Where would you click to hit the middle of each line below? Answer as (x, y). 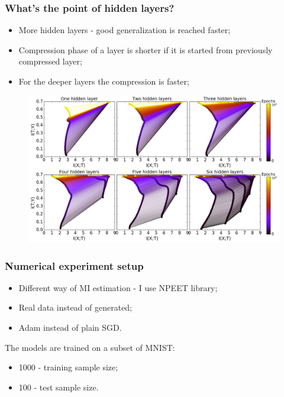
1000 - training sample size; (68, 367)
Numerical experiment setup (74, 265)
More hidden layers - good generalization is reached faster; (125, 30)
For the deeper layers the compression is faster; (104, 81)
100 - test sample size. (59, 387)
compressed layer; (50, 61)
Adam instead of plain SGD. (70, 327)
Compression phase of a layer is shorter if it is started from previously (146, 49)
